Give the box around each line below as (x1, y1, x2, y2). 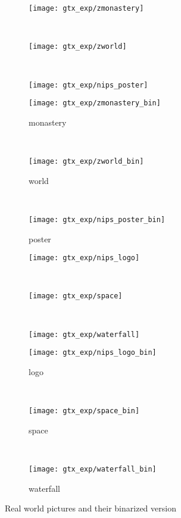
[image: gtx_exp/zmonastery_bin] (29, 99, 161, 108)
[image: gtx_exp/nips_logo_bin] (29, 348, 157, 357)
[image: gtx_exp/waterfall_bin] (29, 464, 157, 473)
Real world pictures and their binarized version (5, 502, 176, 514)
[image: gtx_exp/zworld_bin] (29, 157, 144, 166)
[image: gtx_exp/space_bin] (29, 407, 140, 416)
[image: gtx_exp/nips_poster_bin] (29, 215, 166, 224)
